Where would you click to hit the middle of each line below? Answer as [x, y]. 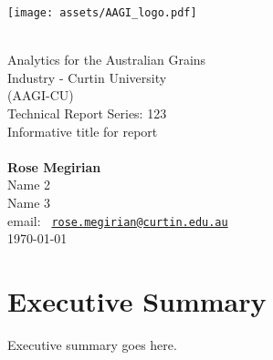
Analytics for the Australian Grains [107, 60]
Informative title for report [83, 131]
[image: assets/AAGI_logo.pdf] [102, 13]
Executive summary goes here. [92, 344]
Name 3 [29, 202]
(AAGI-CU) [41, 95]
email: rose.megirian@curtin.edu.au [118, 220]
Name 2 [29, 185]
